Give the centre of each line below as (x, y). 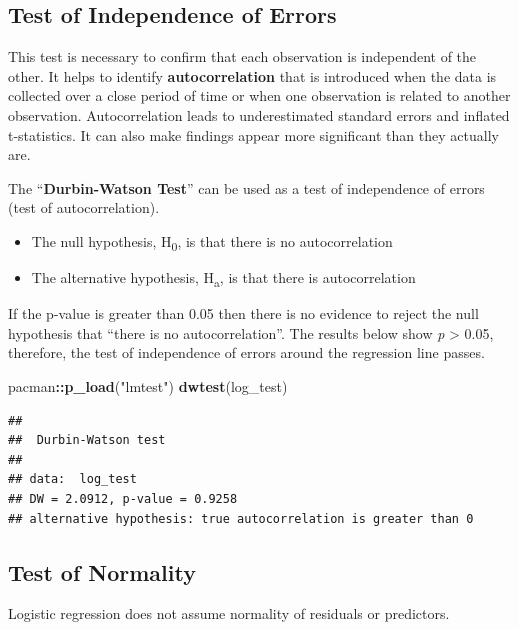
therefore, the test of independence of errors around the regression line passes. (246, 352)
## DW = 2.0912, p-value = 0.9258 (123, 498)
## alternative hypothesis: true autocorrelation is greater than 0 (241, 518)
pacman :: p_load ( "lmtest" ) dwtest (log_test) (148, 385)
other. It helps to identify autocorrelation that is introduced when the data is (252, 75)
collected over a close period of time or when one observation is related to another (259, 95)
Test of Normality (102, 571)
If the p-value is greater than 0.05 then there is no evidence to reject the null (243, 313)
